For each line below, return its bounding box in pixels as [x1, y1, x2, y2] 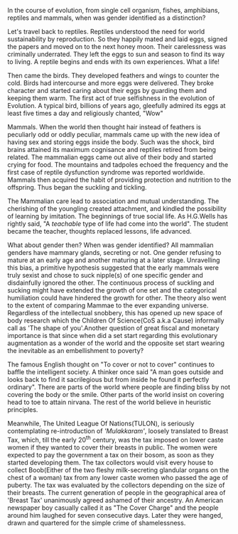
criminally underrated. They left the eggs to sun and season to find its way [7, 50, 225, 58]
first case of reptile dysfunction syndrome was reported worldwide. [7, 168, 205, 176]
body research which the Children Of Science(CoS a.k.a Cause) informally [7, 316, 225, 325]
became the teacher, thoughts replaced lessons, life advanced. [7, 227, 192, 235]
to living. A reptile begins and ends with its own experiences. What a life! [7, 58, 220, 66]
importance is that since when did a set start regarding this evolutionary [7, 332, 218, 339]
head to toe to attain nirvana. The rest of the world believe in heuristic [7, 398, 212, 406]
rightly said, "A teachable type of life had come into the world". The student [7, 219, 229, 228]
